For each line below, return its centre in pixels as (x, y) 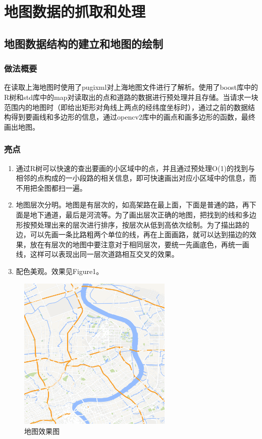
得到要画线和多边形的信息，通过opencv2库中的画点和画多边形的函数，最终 (133, 117)
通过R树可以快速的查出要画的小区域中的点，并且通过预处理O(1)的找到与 (135, 168)
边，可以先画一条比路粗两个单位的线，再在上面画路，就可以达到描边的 (133, 234)
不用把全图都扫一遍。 (51, 187)
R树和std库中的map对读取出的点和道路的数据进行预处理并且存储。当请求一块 (131, 97)
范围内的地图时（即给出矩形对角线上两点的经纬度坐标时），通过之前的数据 (126, 107)
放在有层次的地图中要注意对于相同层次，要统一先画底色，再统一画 (140, 244)
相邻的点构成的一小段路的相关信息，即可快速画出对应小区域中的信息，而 (136, 178)
